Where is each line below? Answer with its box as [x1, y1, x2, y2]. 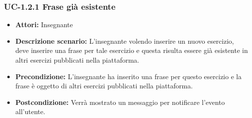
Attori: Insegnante [15, 19, 73, 30]
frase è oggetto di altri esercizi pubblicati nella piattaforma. [15, 81, 193, 91]
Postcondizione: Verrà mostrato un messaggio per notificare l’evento [15, 97, 225, 107]
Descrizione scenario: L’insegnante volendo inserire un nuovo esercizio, [15, 35, 234, 46]
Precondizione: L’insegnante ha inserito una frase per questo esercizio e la [15, 71, 242, 81]
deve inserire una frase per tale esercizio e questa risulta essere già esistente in [15, 45, 248, 55]
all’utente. [15, 106, 45, 117]
